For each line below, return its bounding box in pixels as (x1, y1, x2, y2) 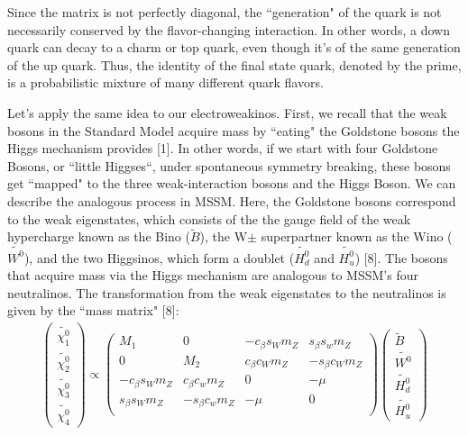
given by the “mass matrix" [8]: (7, 301, 179, 320)
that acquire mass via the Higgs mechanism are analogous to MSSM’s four (7, 266, 418, 285)
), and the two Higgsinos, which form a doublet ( (23, 248, 295, 267)
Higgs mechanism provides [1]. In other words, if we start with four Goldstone (7, 139, 438, 158)
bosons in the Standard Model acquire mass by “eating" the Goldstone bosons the (7, 121, 460, 140)
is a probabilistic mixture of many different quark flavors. (7, 73, 324, 92)
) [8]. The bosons (354, 248, 448, 267)
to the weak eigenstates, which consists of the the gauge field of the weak (7, 209, 411, 228)
